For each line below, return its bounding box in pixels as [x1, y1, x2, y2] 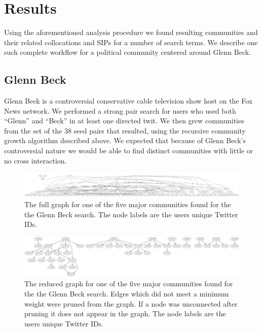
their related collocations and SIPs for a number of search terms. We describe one [4, 37, 258, 47]
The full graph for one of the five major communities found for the [24, 199, 231, 210]
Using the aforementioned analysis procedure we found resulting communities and [4, 27, 258, 38]
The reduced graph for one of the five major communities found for [24, 278, 233, 289]
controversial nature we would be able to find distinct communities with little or [4, 145, 253, 156]
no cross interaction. [4, 155, 67, 165]
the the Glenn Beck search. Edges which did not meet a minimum [24, 288, 229, 298]
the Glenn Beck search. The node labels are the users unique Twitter [24, 209, 238, 219]
